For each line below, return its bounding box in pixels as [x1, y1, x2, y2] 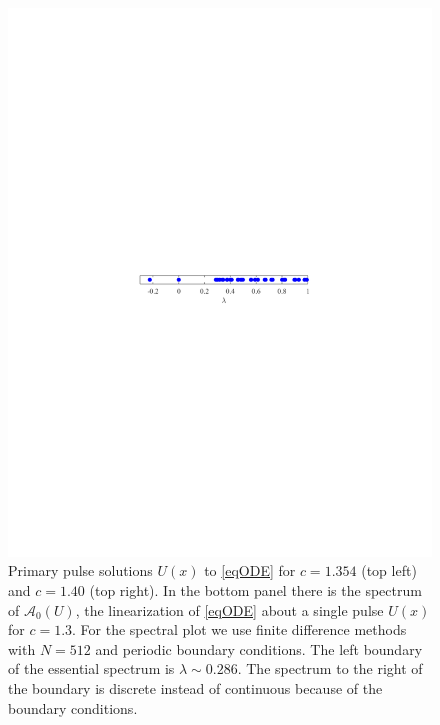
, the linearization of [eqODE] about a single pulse [75, 599, 384, 620]
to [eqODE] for [204, 560, 296, 581]
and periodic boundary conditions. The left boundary [95, 638, 423, 659]
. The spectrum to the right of [237, 658, 423, 679]
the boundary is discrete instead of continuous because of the [8, 678, 383, 699]
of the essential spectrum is [8, 658, 175, 679]
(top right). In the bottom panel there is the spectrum [89, 580, 422, 601]
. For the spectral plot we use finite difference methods [72, 619, 407, 640]
